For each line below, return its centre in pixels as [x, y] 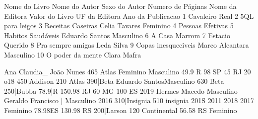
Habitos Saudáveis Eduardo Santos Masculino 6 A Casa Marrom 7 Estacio [117, 35]
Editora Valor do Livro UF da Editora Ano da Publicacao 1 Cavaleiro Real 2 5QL [129, 16]
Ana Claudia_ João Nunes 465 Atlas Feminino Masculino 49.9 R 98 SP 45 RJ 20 [128, 71]
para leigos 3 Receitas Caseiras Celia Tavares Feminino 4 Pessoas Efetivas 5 [119, 26]
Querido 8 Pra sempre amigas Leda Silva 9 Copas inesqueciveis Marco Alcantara [127, 45]
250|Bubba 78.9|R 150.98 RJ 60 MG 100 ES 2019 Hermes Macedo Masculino [121, 90]
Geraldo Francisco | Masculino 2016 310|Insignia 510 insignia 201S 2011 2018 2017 [129, 100]
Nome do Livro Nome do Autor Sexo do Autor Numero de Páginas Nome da [120, 6]
